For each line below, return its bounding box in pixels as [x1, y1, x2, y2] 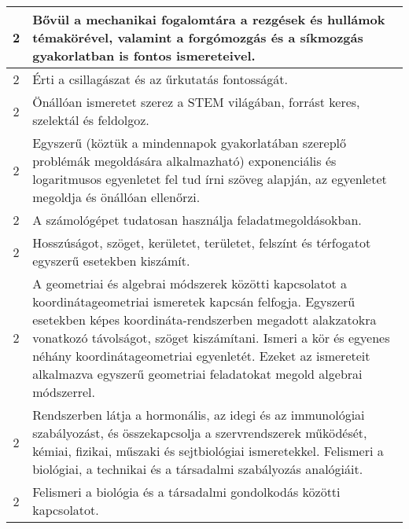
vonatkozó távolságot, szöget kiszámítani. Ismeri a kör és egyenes [32, 329, 390, 347]
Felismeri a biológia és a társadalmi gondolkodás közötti [32, 483, 341, 501]
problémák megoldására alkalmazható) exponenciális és [32, 152, 337, 170]
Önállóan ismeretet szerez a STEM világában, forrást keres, [32, 93, 360, 111]
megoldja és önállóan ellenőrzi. [32, 188, 201, 206]
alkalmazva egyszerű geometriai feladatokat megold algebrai [32, 365, 363, 383]
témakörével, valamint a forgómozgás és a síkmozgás [32, 28, 363, 46]
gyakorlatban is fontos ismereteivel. [32, 46, 256, 64]
